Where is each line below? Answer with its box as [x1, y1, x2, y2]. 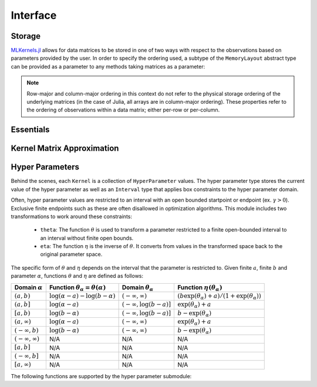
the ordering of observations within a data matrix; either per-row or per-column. [26, 106, 220, 114]
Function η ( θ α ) [177, 283, 222, 293]
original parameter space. [40, 251, 103, 258]
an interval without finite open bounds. [40, 235, 134, 242]
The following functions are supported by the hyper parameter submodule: [11, 372, 192, 379]
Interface [11, 9, 57, 22]
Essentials [11, 125, 50, 135]
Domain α [14, 283, 43, 291]
